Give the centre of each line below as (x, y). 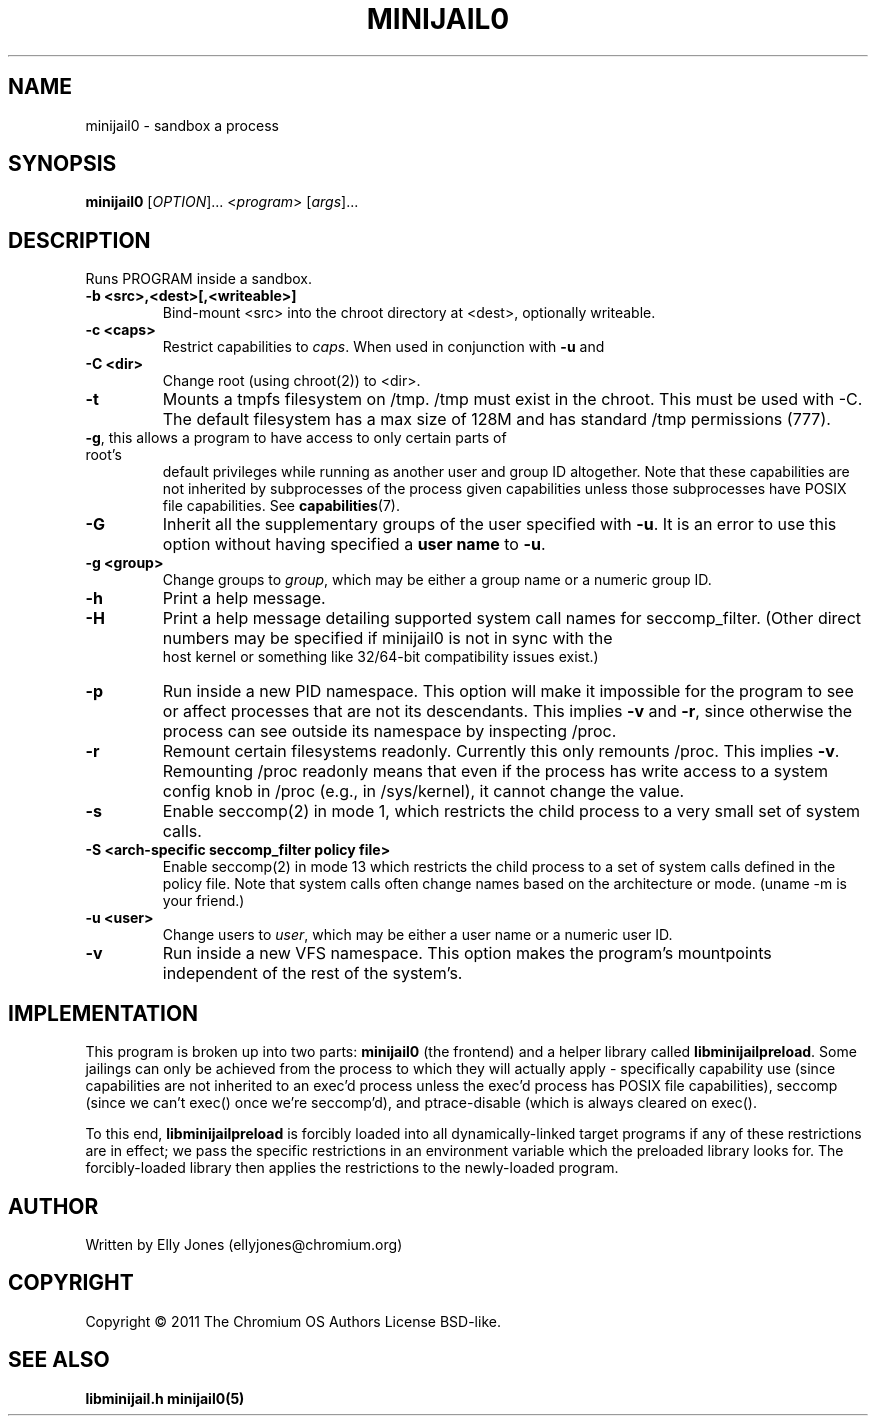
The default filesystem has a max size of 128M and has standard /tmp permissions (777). (496, 419)
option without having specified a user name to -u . (354, 544)
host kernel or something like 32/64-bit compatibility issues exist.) (380, 657)
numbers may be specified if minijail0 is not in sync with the (387, 638)
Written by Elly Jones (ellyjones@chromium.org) (244, 1244)
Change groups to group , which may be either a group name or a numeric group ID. (437, 580)
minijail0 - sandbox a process (182, 125)
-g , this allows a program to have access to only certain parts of (296, 438)
